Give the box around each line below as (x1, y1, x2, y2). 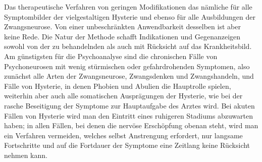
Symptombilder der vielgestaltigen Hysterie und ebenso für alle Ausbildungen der (4, 11, 255, 22)
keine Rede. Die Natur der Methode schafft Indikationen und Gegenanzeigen (4, 31, 241, 41)
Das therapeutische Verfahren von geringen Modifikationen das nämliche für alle (4, 2, 252, 12)
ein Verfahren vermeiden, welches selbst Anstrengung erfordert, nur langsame (4, 130, 243, 140)
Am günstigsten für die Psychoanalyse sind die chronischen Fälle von (4, 50, 218, 61)
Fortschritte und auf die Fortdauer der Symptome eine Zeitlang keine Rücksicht (4, 140, 250, 150)
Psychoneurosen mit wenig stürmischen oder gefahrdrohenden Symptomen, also (4, 61, 250, 71)
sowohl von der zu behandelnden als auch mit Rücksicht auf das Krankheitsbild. (4, 41, 252, 51)
